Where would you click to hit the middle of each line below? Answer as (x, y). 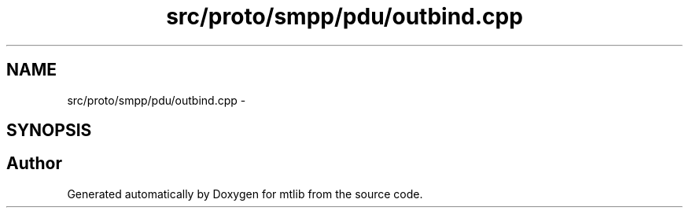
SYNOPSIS (49, 131)
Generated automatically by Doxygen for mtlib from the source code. (245, 194)
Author (34, 164)
